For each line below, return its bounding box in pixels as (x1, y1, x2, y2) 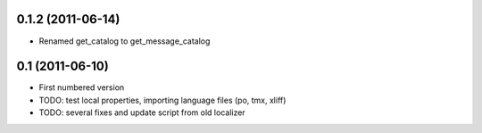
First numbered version (38, 82, 125, 93)
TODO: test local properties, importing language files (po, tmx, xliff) (38, 95, 287, 105)
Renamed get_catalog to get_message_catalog (38, 36, 211, 46)
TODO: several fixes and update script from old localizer (38, 107, 245, 118)
